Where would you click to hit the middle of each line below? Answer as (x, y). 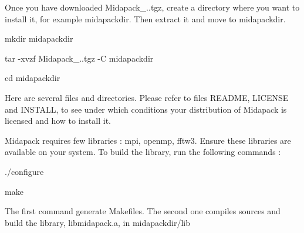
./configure (24, 171)
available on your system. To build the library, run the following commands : (143, 152)
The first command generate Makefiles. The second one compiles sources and (143, 211)
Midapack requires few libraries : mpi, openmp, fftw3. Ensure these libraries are (148, 140)
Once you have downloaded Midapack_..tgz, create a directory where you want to (152, 7)
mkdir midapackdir (39, 38)
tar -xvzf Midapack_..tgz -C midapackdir (79, 58)
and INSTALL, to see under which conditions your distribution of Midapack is (146, 109)
